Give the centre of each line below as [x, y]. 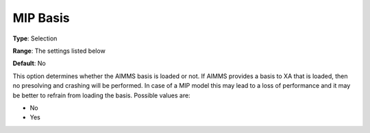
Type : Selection [35, 38]
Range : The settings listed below [59, 51]
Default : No [29, 63]
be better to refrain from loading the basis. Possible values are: [102, 95]
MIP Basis [41, 18]
